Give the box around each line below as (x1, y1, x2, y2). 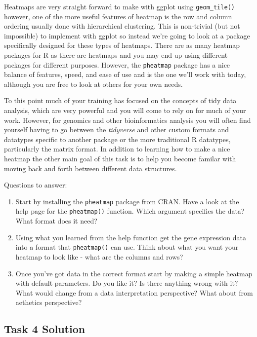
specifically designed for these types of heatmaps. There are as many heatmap (4, 40, 240, 50)
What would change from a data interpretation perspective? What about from (15, 287, 253, 298)
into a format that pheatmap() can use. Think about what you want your (15, 242, 239, 252)
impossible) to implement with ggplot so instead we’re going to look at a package (4, 30, 250, 40)
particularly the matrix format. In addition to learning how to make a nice (4, 144, 230, 154)
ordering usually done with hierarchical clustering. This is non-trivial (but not (4, 21, 240, 31)
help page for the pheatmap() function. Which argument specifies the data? (15, 206, 245, 216)
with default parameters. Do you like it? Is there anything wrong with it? (15, 278, 238, 288)
